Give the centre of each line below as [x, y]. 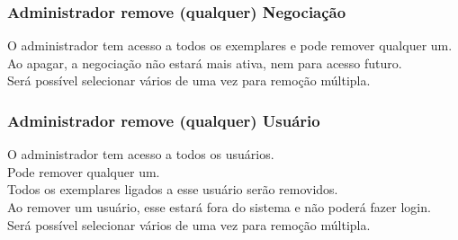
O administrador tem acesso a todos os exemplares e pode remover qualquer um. [230, 45]
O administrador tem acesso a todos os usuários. [141, 154]
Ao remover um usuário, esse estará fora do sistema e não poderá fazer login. [219, 207]
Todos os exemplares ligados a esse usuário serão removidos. [173, 189]
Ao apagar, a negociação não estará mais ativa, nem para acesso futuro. [205, 62]
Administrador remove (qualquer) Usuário [164, 120]
